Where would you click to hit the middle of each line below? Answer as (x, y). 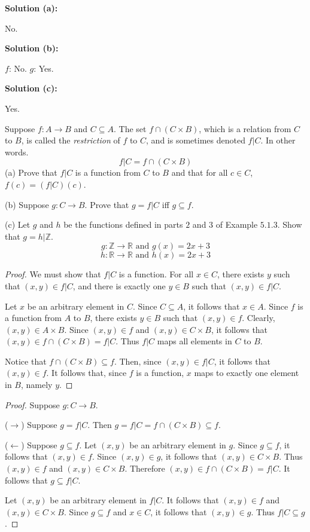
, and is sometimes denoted (196, 140)
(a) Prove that (31, 172)
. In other (278, 140)
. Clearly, (259, 318)
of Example (237, 224)
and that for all (200, 172)
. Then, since (138, 361)
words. (17, 152)
